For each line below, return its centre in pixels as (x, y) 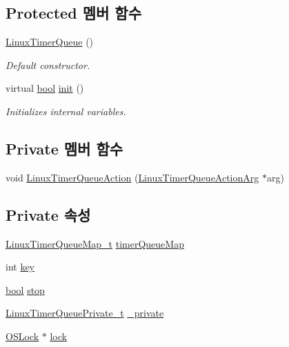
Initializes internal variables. (66, 111)
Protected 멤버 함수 (73, 13)
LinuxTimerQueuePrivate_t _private (85, 313)
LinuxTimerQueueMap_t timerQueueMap (95, 243)
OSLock (22, 336)
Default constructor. (48, 65)
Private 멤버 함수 (64, 148)
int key (20, 267)
